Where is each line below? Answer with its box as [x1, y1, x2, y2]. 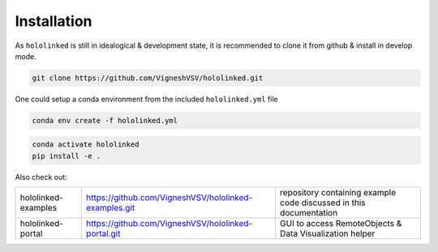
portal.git [86, 228, 121, 239]
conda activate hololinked [32, 140, 140, 149]
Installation [15, 12, 92, 30]
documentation [280, 207, 338, 219]
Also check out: [15, 172, 68, 182]
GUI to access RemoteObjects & [280, 218, 402, 229]
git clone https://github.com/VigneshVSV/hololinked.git [32, 73, 264, 83]
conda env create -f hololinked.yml [32, 116, 178, 125]
